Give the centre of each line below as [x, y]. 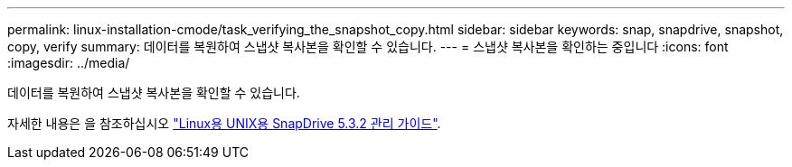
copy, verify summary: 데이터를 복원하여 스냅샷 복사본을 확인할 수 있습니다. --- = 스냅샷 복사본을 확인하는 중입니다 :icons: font [368, 46]
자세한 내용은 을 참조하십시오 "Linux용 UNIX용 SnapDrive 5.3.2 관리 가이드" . [224, 123]
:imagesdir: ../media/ [69, 63]
